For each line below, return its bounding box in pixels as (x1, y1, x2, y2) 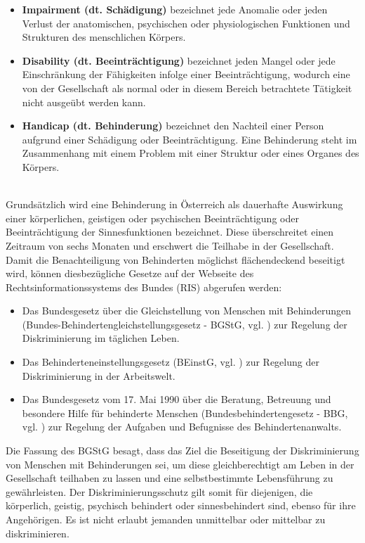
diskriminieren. (6, 525, 69, 540)
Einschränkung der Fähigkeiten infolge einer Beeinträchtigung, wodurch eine (22, 67, 350, 82)
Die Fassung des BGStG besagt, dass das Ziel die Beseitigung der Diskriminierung (6, 443, 359, 458)
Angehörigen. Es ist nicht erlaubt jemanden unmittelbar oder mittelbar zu (6, 512, 326, 526)
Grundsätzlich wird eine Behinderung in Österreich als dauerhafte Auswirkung (6, 197, 343, 212)
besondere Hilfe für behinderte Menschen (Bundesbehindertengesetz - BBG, (22, 405, 348, 420)
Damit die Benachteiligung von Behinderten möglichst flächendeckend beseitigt (6, 252, 345, 267)
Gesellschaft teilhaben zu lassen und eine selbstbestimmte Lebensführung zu (6, 471, 333, 485)
